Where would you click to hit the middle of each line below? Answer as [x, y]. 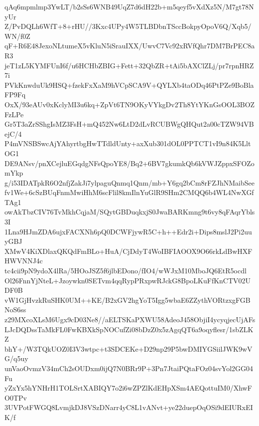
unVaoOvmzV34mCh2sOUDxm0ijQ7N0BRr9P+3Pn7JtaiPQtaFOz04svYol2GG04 [129, 368]
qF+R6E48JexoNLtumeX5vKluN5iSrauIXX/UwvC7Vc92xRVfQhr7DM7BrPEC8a [130, 46]
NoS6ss [15, 310]
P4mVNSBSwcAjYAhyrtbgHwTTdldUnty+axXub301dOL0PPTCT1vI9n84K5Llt [128, 143]
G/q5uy [16, 358]
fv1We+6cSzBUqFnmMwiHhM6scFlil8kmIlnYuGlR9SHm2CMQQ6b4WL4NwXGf [129, 192]
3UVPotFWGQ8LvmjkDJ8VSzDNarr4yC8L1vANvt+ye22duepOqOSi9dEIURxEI [129, 407]
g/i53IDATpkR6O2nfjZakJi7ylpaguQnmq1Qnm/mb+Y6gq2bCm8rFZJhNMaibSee [129, 182]
